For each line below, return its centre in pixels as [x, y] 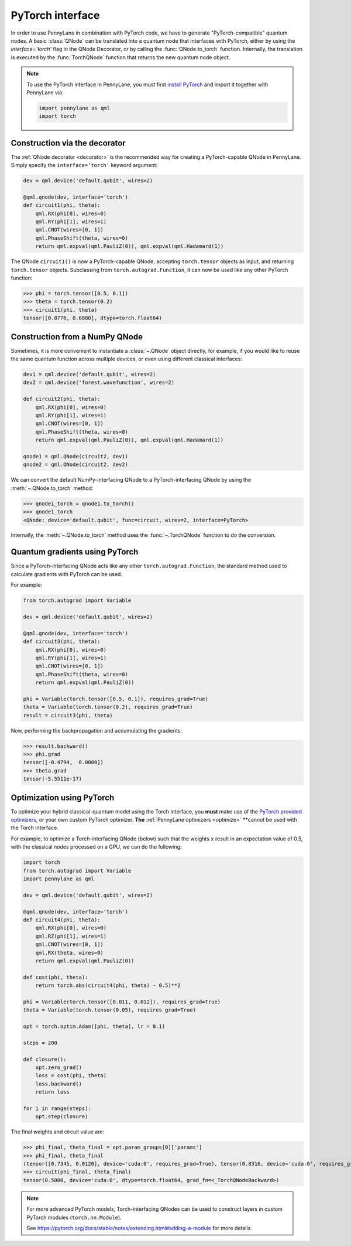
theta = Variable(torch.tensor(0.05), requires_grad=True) [109, 1010]
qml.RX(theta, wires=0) [69, 953]
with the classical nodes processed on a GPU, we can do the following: [96, 847]
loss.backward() [58, 1084]
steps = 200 [40, 1043]
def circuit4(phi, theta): [62, 920]
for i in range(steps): [57, 1108]
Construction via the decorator [68, 143]
